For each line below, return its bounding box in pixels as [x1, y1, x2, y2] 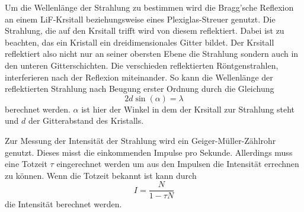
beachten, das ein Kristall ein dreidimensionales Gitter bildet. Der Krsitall [5, 36, 274, 48]
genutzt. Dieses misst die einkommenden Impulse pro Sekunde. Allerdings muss [5, 146, 293, 158]
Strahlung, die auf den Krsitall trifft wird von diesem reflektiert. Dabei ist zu [5, 24, 284, 37]
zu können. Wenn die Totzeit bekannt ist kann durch [5, 169, 197, 181]
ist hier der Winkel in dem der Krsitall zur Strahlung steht [81, 102, 295, 115]
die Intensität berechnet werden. [5, 198, 122, 210]
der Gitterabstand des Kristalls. [28, 114, 144, 127]
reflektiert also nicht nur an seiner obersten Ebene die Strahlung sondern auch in [5, 47, 299, 60]
